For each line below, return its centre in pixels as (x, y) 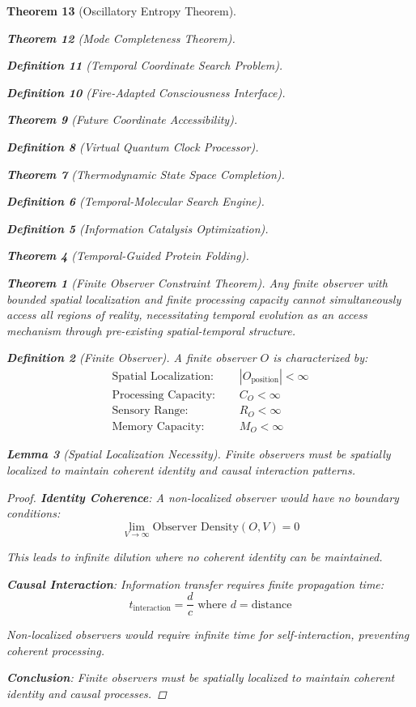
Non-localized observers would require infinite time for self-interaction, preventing (208, 635)
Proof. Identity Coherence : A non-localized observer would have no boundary (203, 497)
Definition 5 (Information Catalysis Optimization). (138, 228)
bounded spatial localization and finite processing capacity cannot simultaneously (204, 298)
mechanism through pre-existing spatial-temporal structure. (151, 330)
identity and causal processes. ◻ (87, 694)
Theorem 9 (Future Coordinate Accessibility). (122, 119)
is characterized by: (320, 358)
